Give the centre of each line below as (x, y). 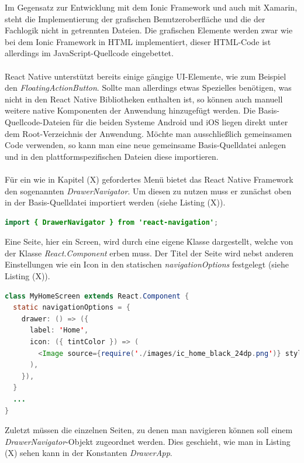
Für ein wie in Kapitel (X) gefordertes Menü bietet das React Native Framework (149, 179)
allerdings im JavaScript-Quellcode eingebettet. (89, 53)
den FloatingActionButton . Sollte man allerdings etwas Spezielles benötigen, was (148, 88)
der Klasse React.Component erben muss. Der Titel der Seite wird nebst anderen (149, 253)
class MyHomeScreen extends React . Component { (97, 296)
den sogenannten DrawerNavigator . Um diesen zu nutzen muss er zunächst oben (148, 191)
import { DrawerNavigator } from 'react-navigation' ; (112, 222)
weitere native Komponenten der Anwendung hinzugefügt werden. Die (130, 110)
